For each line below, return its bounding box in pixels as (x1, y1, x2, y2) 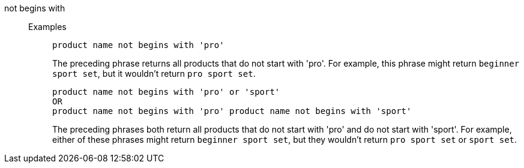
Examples (28, 22, 67, 32)
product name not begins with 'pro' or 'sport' (52, 87, 280, 97)
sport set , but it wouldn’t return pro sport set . (52, 68, 256, 79)
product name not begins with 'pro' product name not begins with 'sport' (52, 106, 412, 116)
